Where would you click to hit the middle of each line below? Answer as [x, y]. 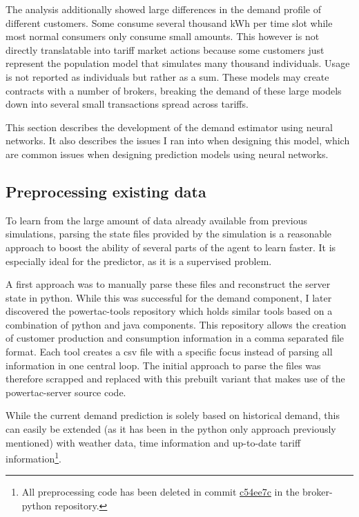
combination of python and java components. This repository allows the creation [176, 324]
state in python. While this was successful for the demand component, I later [169, 297]
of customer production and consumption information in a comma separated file [175, 338]
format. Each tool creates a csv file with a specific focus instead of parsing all [169, 352]
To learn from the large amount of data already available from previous [157, 220]
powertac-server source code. [66, 392]
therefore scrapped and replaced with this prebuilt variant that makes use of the [175, 379]
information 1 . [33, 457]
